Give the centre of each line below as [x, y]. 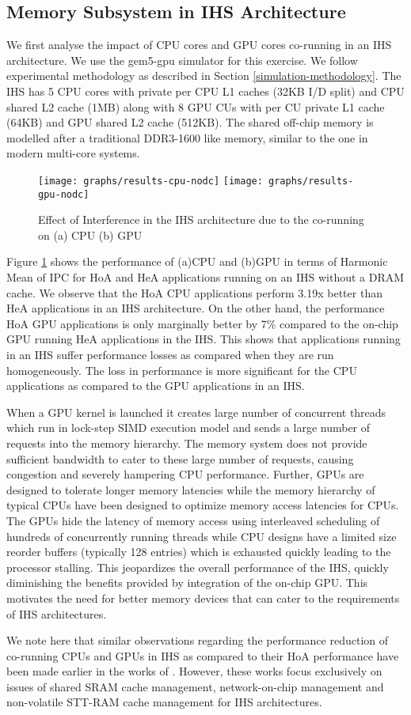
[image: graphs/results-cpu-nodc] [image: [150, 181]
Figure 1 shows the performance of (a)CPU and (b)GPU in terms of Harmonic [197, 261]
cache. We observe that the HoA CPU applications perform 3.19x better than [194, 292]
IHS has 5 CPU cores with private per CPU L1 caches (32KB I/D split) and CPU [205, 91]
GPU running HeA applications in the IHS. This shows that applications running [204, 339]
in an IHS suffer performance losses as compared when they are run [170, 355]
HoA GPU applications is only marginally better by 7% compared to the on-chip [202, 323]
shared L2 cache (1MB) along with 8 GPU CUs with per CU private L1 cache [196, 106]
